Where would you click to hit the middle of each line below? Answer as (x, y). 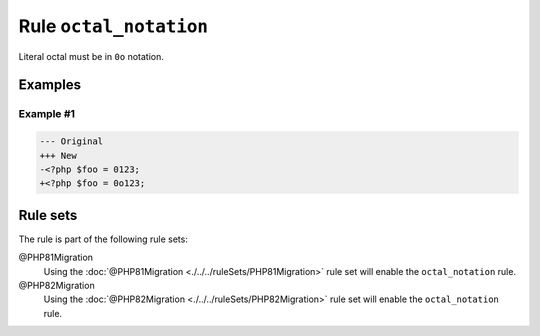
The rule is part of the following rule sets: (103, 239)
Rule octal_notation (113, 26)
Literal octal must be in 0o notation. (91, 56)
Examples (50, 85)
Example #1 (46, 114)
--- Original (71, 141)
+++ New (58, 155)
